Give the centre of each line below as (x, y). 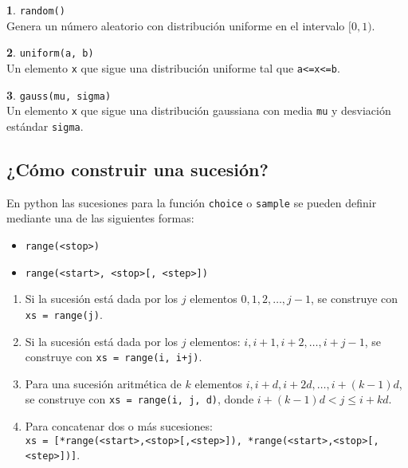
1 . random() (36, 10)
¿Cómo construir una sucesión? (137, 169)
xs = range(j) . (64, 314)
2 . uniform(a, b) (50, 52)
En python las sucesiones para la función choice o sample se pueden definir (192, 202)
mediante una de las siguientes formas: (100, 218)
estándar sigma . (45, 126)
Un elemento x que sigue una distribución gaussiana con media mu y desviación (199, 110)
